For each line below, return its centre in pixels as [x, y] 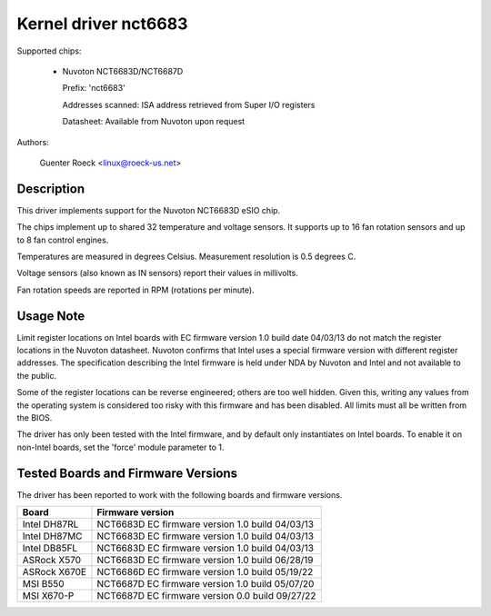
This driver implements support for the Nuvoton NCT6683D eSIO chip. [149, 210]
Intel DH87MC [52, 536]
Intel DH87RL [50, 524]
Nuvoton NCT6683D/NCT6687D [123, 71]
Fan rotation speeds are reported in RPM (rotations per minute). [135, 290]
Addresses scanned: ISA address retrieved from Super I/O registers [189, 104]
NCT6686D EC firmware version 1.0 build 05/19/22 [205, 572]
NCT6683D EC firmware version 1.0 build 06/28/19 [205, 561]
